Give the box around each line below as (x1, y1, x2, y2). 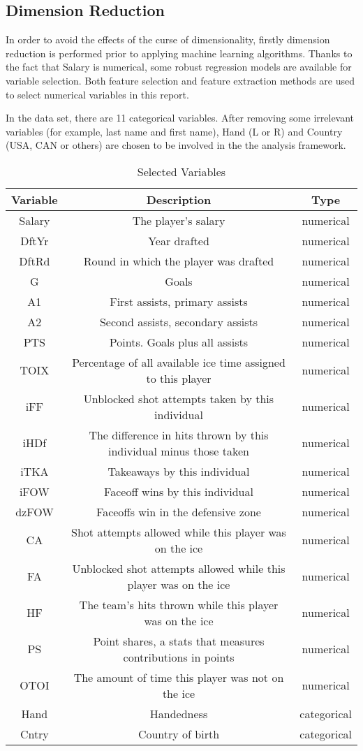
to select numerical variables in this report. (6, 87, 189, 101)
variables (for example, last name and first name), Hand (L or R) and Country (6, 124, 343, 138)
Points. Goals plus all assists (109, 333, 249, 350)
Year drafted (148, 232, 209, 249)
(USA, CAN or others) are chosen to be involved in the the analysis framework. (6, 138, 346, 152)
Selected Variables (137, 163, 226, 180)
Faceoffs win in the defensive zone (96, 503, 261, 520)
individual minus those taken (108, 442, 249, 459)
